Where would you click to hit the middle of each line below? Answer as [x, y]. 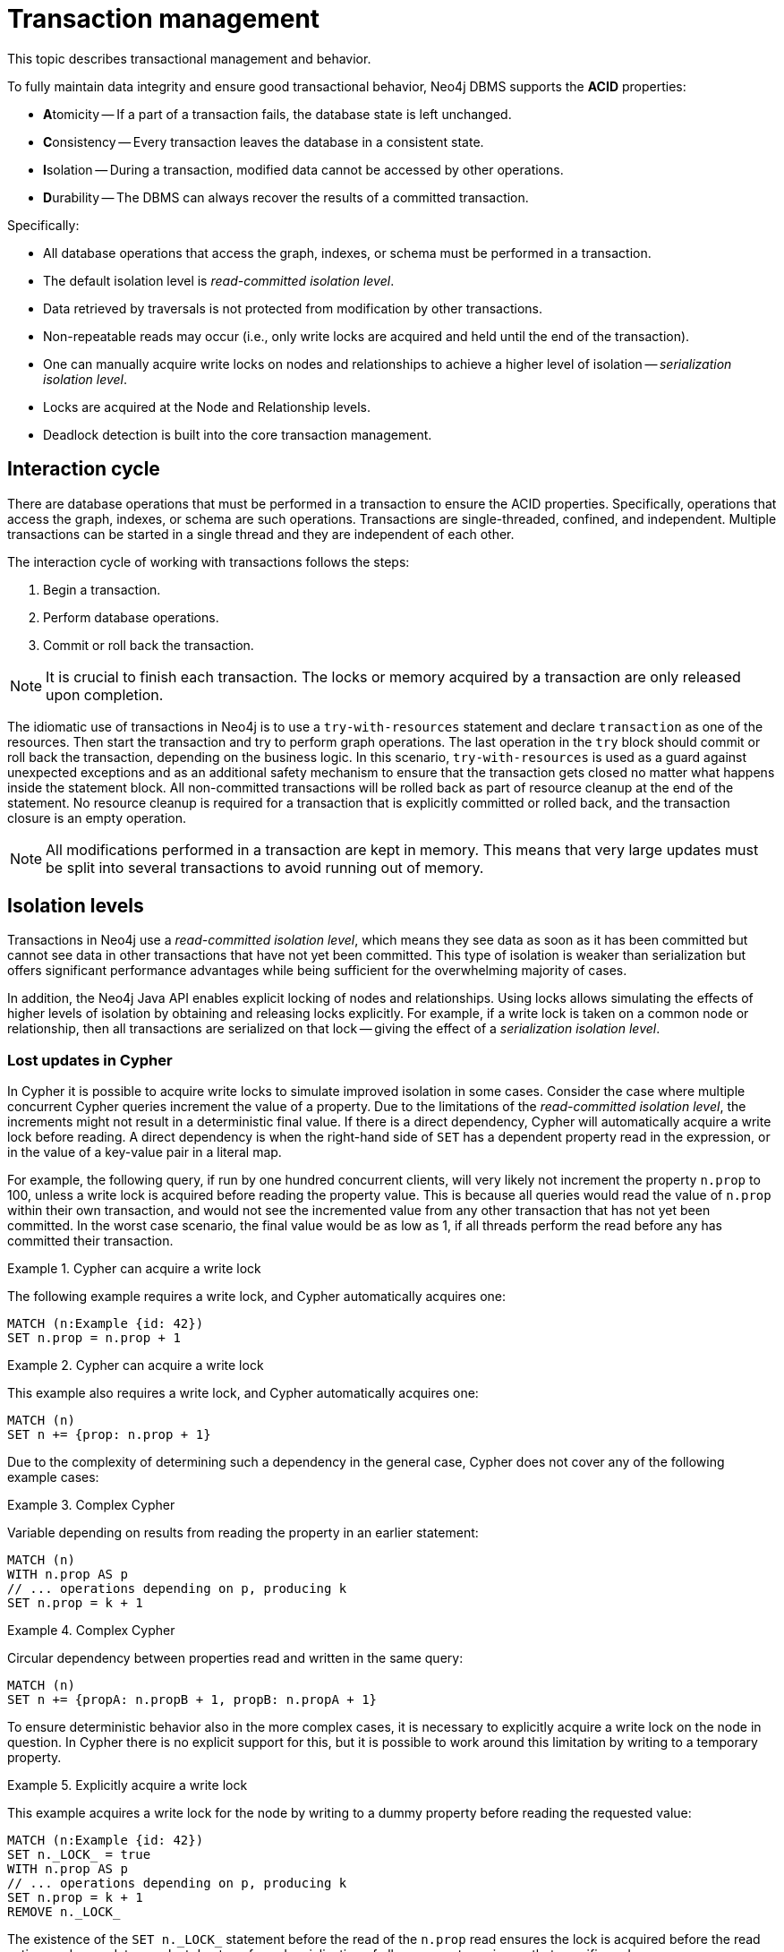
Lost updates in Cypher [90, 1060]
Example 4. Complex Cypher [91, 1631]
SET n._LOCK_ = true [79, 1855]
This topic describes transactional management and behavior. [189, 58]
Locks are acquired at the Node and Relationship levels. [207, 407]
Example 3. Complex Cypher [91, 1505]
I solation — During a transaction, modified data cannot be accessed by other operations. [303, 169]
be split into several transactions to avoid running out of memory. [265, 867]
